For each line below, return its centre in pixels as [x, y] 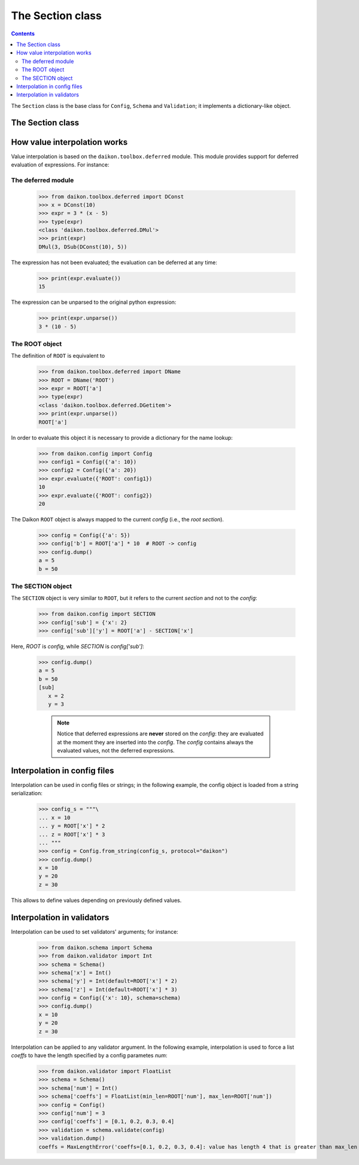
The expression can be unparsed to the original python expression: [94, 302]
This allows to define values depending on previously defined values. [96, 900]
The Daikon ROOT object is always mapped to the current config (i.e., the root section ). [118, 519]
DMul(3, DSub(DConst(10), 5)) [83, 247]
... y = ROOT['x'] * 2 [72, 826]
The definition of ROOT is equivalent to [58, 356]
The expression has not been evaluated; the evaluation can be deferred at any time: [114, 262]
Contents [23, 34]
